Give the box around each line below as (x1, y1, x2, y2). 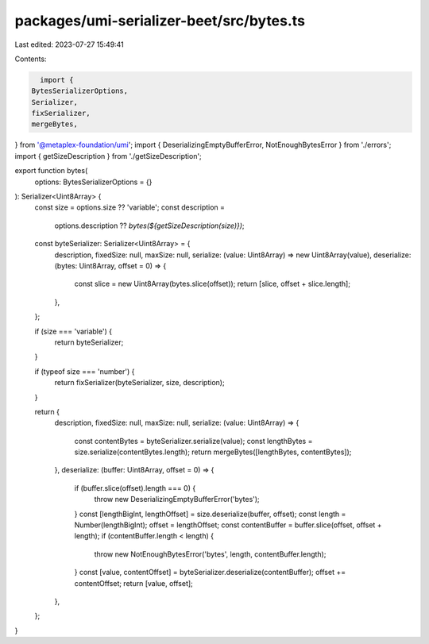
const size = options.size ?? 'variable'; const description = (34, 202, 226, 212)
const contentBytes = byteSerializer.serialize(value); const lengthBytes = (74, 436, 313, 445)
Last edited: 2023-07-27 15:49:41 (14, 40, 125, 49)
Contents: (14, 54, 47, 64)
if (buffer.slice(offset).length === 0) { (74, 483, 196, 492)
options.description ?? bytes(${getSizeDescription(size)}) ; (54, 221, 245, 230)
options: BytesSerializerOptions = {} (34, 177, 153, 187)
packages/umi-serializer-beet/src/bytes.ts (14, 12, 306, 29)
